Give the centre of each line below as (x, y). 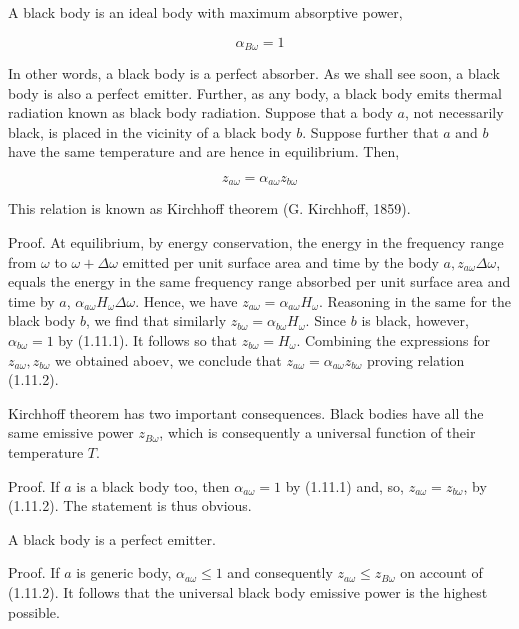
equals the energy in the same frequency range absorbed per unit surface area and (259, 281)
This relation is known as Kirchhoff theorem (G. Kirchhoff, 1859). (209, 208)
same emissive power (71, 432)
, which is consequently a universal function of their (317, 432)
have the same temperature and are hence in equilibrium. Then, (204, 151)
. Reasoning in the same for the (415, 300)
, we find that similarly (156, 320)
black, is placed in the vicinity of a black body (150, 131)
